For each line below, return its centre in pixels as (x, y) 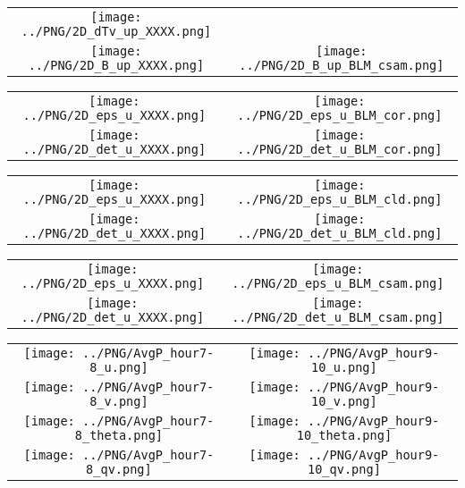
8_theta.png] (119, 435)
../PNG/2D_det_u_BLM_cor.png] (340, 149)
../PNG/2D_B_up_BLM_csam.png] (342, 65)
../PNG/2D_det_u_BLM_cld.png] (340, 233)
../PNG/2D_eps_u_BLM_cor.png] (340, 115)
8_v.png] (119, 401)
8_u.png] (119, 367)
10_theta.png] (344, 435)
